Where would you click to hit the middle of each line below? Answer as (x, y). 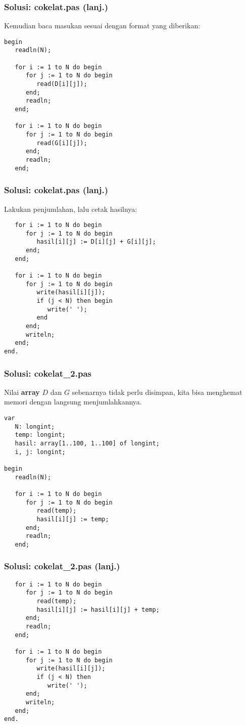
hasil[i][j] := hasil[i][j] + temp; (98, 609)
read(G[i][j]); (62, 143)
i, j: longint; (40, 452)
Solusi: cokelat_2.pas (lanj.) (62, 566)
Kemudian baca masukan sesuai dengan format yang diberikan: (102, 26)
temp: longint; (40, 435)
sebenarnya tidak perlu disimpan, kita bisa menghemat (157, 392)
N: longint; (35, 426)
